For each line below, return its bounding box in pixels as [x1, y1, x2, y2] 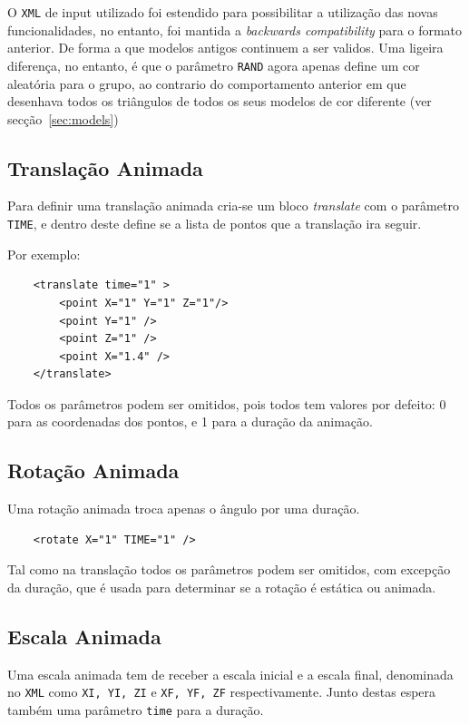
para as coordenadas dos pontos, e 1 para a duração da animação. [7, 412, 373, 431]
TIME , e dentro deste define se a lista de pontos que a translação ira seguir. [7, 214, 422, 233]
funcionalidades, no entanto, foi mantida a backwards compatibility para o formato [7, 20, 463, 39]
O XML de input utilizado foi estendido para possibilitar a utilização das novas [7, 3, 438, 21]
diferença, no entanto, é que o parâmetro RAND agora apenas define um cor [7, 55, 420, 74]
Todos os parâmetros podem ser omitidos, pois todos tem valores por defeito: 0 [7, 394, 446, 413]
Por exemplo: [7, 244, 81, 263]
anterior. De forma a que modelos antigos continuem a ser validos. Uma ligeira [7, 38, 444, 57]
